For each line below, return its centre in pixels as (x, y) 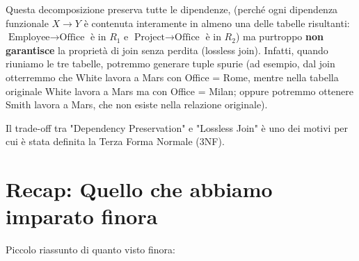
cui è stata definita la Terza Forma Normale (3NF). (115, 141)
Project (150, 38)
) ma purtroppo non (279, 36)
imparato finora (82, 216)
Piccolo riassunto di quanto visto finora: (90, 250)
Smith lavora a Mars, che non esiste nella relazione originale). (137, 104)
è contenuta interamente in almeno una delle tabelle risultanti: (217, 23)
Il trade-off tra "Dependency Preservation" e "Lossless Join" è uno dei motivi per (177, 127)
